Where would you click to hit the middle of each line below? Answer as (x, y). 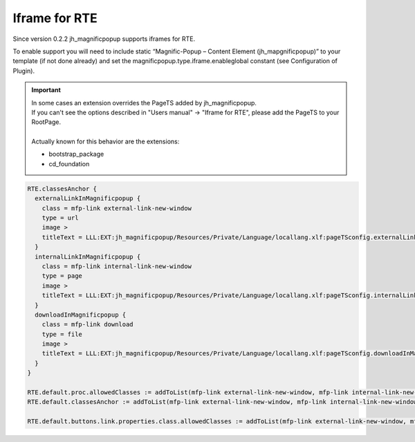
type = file (62, 334)
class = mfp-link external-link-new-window (117, 208)
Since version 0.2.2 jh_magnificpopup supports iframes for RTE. (104, 39)
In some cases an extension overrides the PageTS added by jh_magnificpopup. (144, 103)
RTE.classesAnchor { (62, 188)
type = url (60, 218)
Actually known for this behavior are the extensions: (105, 141)
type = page (62, 276)
